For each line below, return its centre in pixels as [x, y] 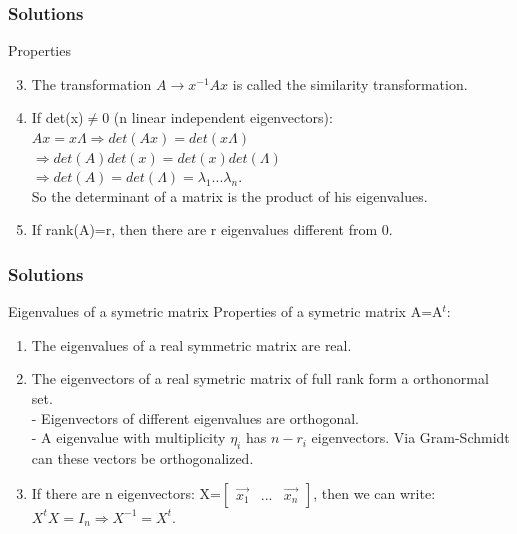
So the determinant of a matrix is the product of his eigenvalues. [229, 195]
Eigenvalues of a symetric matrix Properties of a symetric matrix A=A [225, 311]
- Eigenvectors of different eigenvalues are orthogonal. [195, 417]
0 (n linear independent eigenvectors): [217, 117]
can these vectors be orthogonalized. [142, 457]
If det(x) [57, 117]
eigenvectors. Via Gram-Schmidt [410, 437]
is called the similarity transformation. [350, 83]
